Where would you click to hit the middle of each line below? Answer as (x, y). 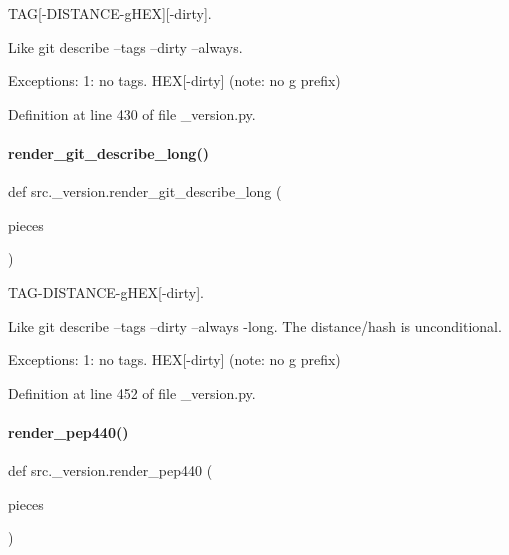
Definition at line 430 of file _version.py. (132, 113)
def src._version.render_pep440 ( (110, 470)
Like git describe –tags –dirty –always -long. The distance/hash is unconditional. (255, 325)
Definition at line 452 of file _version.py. (132, 392)
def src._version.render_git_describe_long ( (145, 191)
